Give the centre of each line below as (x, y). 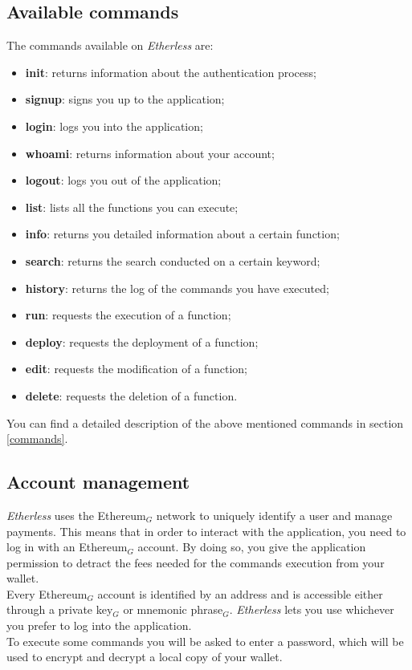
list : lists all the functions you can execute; (132, 207)
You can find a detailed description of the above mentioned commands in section (205, 422)
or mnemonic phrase (173, 609)
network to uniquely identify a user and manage (274, 515)
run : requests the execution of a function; (128, 315)
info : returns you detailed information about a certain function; (182, 234)
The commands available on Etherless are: (110, 45)
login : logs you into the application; (114, 126)
